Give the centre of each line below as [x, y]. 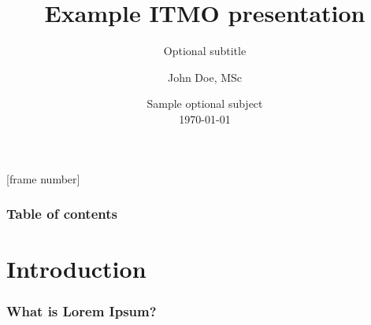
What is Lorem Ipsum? [82, 311]
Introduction [76, 269]
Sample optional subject [205, 103]
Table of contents [62, 214]
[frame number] [43, 178]
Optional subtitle [205, 51]
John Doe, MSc [205, 77]
